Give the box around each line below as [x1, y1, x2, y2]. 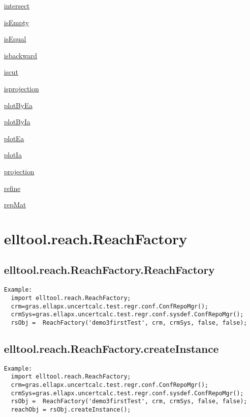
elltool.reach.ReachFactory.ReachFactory [4, 262, 215, 277]
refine [4, 183, 21, 193]
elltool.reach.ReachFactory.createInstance [4, 341, 219, 356]
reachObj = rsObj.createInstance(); [11, 406, 131, 414]
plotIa [4, 150, 22, 160]
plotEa [4, 133, 24, 143]
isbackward [4, 50, 37, 60]
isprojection [4, 83, 39, 93]
